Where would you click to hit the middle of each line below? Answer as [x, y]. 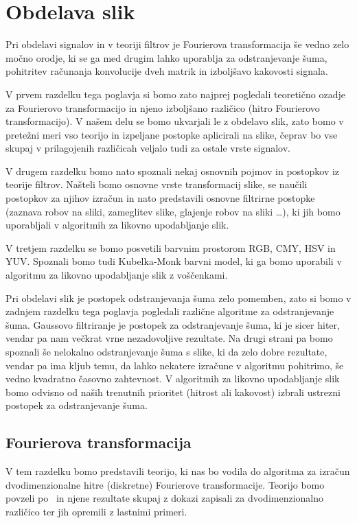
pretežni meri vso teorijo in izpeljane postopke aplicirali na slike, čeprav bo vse [172, 134]
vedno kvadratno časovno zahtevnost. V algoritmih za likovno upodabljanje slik [173, 379]
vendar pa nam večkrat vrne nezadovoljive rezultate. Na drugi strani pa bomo [169, 338]
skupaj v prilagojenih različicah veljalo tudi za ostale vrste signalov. [148, 148]
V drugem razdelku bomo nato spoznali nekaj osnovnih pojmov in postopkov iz [173, 171]
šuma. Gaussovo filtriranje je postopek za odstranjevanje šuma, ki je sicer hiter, [173, 324]
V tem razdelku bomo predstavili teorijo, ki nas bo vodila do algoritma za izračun [178, 471]
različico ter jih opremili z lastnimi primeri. [96, 511]
